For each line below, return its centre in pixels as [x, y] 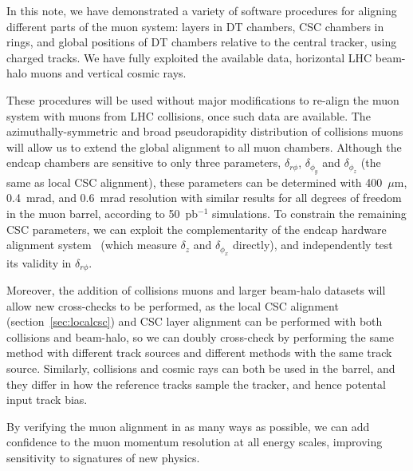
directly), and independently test [313, 245]
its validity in [39, 262]
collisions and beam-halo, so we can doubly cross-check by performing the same [200, 336]
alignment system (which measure [92, 245]
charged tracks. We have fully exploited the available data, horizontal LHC [189, 57]
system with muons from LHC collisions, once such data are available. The [189, 115]
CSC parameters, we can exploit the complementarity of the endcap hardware [197, 229]
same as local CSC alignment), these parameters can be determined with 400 [195, 182]
